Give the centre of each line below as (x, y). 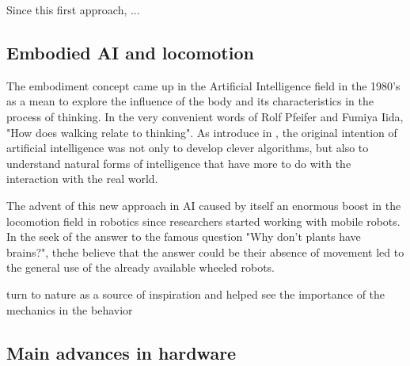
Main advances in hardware (121, 352)
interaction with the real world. (82, 179)
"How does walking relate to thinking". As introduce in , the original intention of (202, 132)
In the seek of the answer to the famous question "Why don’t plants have (184, 236)
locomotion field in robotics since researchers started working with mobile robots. (203, 221)
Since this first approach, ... (73, 10)
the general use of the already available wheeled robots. (140, 267)
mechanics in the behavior (70, 309)
